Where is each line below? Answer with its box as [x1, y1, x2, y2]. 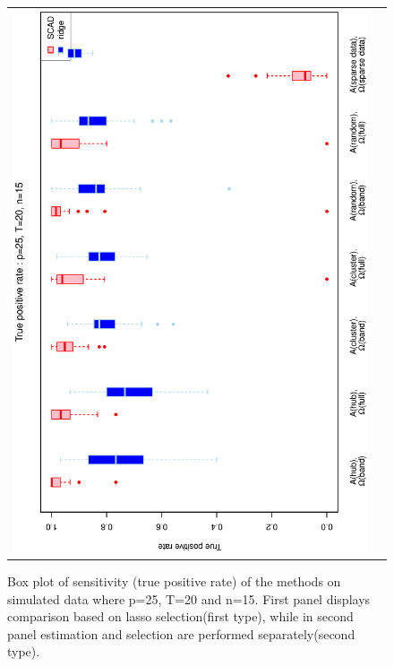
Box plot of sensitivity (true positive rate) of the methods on [7, 572, 341, 591]
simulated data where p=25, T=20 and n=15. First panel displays [7, 589, 371, 608]
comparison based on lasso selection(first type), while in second [7, 607, 354, 626]
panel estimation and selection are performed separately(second [7, 624, 355, 643]
